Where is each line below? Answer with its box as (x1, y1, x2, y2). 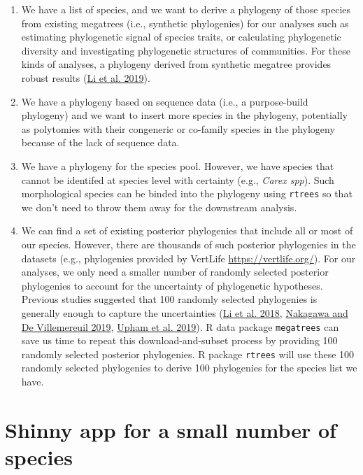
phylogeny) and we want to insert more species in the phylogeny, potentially (21, 108, 348, 122)
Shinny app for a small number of (5, 415, 336, 444)
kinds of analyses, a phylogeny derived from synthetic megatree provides (21, 57, 332, 71)
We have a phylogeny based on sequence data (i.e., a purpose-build (21, 94, 308, 108)
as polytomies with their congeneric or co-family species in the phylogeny (21, 121, 335, 136)
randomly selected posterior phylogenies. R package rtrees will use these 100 (21, 346, 355, 361)
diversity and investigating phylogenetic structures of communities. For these (21, 43, 350, 57)
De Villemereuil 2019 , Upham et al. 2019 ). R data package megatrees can (21, 319, 339, 334)
